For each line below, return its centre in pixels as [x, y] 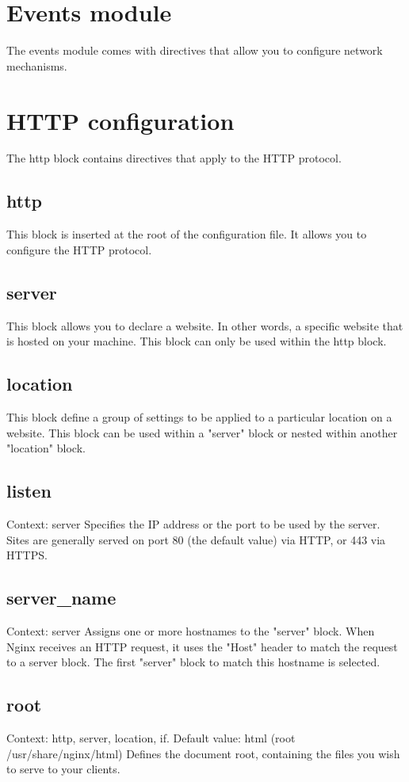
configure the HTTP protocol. [79, 249]
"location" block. [46, 448]
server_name [61, 598]
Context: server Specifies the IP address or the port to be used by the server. [193, 524]
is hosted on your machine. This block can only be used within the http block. [197, 341]
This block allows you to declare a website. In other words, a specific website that [205, 325]
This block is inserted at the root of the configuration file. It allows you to [187, 234]
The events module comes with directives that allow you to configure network [195, 50]
